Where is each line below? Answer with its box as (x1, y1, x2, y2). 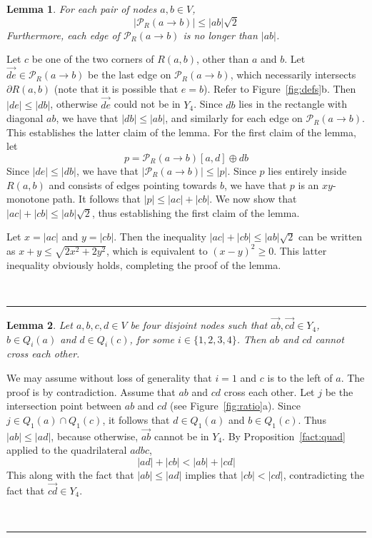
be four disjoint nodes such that (130, 318, 268, 333)
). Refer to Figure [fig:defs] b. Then (203, 81, 356, 96)
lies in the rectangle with (238, 96, 347, 111)
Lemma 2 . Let (6, 318, 73, 333)
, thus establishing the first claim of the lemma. (91, 205, 300, 220)
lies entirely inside (268, 163, 347, 178)
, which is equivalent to (106, 243, 208, 258)
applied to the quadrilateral (6, 442, 127, 457)
